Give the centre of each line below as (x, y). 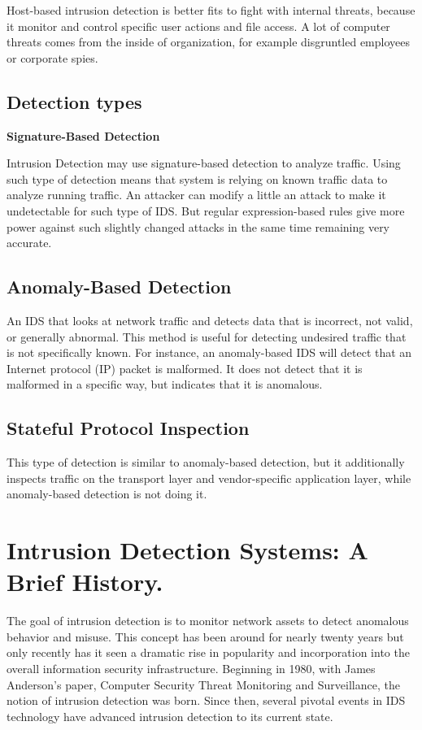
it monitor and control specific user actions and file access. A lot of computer (198, 26)
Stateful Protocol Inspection (128, 428)
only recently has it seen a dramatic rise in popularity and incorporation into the (208, 652)
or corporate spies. (52, 57)
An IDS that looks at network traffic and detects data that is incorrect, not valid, (210, 320)
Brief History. (85, 582)
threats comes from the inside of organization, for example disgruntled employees (209, 42)
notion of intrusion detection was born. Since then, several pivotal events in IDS (206, 700)
